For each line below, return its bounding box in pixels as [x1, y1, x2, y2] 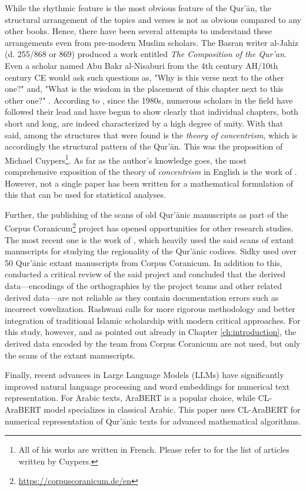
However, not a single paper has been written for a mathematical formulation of [5, 177, 293, 189]
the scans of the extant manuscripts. [5, 349, 135, 361]
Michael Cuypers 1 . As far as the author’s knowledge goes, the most [5, 152, 247, 166]
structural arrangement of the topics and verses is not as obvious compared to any [5, 13, 301, 25]
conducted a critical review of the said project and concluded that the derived [5, 268, 286, 280]
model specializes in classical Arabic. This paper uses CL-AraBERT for [44, 403, 301, 415]
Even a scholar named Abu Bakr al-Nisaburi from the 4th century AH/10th [5, 59, 278, 71]
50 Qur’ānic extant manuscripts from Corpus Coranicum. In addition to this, [5, 256, 282, 268]
